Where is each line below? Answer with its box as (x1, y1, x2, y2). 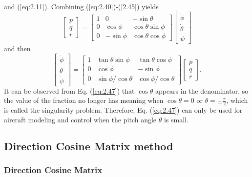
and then (4, 43, 31, 54)
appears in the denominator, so (155, 85, 249, 96)
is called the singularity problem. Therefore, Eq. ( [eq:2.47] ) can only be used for (4, 105, 243, 115)
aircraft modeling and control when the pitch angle (4, 114, 157, 124)
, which (226, 95, 248, 105)
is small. (164, 114, 189, 124)
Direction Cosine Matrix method (4, 138, 173, 153)
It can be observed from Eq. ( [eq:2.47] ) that (4, 85, 135, 96)
